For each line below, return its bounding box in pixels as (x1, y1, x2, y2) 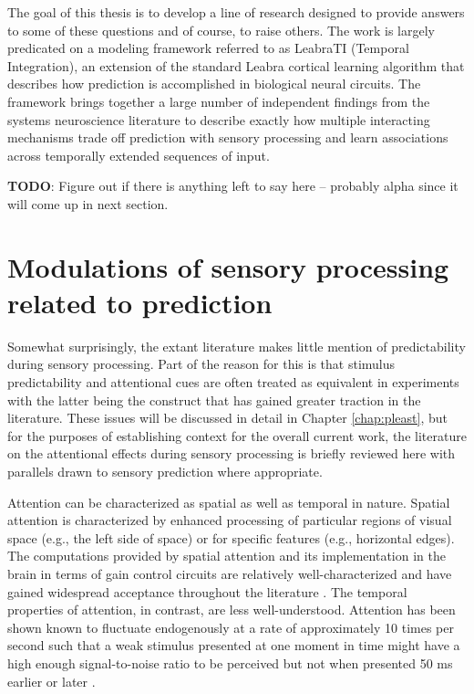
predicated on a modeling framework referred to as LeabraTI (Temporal (7, 38, 409, 58)
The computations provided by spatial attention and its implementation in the (7, 546, 446, 565)
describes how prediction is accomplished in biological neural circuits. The (7, 74, 421, 93)
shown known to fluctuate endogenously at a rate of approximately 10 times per (7, 617, 454, 636)
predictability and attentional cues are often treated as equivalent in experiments (7, 373, 459, 392)
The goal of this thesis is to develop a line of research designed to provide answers (7, 3, 465, 21)
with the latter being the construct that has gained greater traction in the (7, 390, 421, 409)
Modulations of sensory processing (7, 247, 449, 285)
